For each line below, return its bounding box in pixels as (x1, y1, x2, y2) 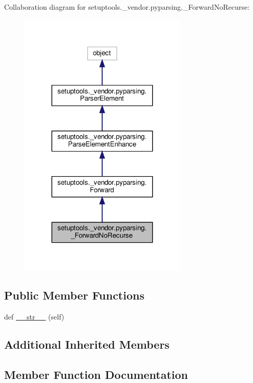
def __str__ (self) (4, 311, 65, 322)
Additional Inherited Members (4, 336, 170, 352)
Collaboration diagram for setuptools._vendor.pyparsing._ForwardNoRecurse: (4, 2, 250, 12)
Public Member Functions (4, 287, 144, 303)
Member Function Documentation (4, 366, 188, 382)
